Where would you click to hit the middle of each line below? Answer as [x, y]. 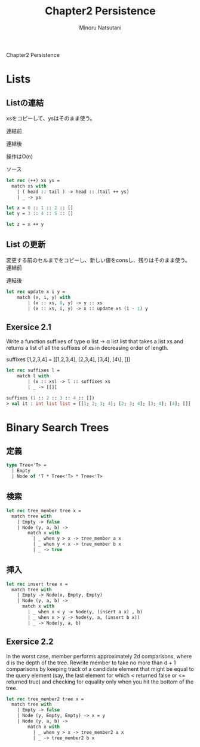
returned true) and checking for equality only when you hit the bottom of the [100, 682]
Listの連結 [25, 103]
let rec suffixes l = [33, 371]
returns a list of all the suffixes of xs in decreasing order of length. [87, 348]
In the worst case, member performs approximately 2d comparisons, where [99, 656]
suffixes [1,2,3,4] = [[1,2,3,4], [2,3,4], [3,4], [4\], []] [68, 359]
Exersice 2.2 [30, 642]
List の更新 [26, 245]
